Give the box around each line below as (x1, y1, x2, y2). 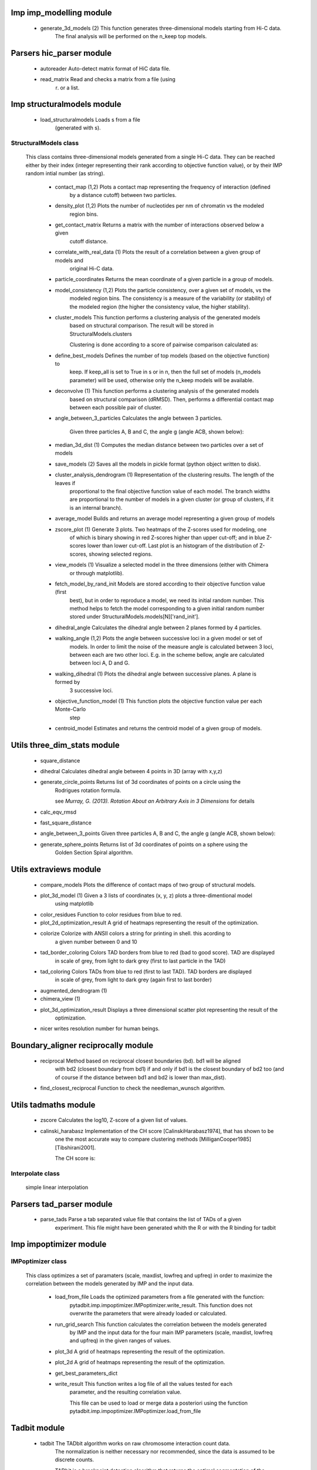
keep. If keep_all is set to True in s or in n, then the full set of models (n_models (69, 368, 261, 376)
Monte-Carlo (55, 706, 86, 713)
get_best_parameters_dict (55, 1369, 118, 1377)
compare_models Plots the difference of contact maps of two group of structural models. (40, 881, 256, 888)
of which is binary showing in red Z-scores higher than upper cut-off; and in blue (69, 534, 265, 541)
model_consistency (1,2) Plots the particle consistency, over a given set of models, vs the (55, 286, 271, 293)
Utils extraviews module (11, 864, 102, 874)
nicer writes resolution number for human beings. (40, 1025, 160, 1032)
